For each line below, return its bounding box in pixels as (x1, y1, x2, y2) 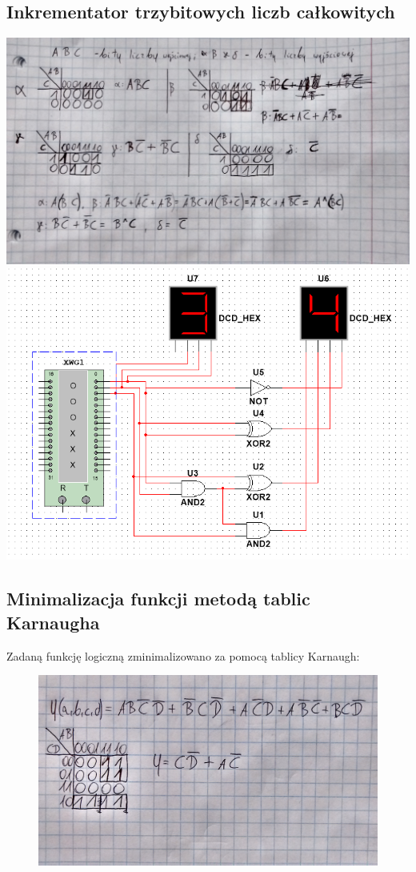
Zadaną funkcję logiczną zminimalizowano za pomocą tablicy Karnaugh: (6, 647, 360, 664)
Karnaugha (6, 609, 100, 634)
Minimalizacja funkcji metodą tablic (6, 586, 310, 611)
